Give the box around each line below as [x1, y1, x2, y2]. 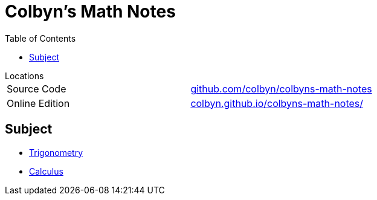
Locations [5, 70, 44, 81]
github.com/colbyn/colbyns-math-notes [190, 82, 372, 95]
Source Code [7, 82, 66, 95]
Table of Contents [5, 33, 76, 44]
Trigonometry [29, 147, 83, 158]
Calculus [29, 166, 63, 176]
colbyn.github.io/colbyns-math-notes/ [190, 97, 364, 109]
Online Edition [7, 97, 70, 109]
